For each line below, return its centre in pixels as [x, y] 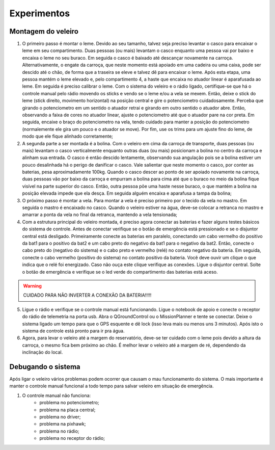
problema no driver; [60, 417]
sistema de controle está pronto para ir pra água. [73, 331]
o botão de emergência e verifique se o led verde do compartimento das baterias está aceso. [120, 272]
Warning [32, 286]
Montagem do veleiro [44, 31]
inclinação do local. [43, 352]
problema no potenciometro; [69, 403]
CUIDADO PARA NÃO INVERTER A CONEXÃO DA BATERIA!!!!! [87, 295]
